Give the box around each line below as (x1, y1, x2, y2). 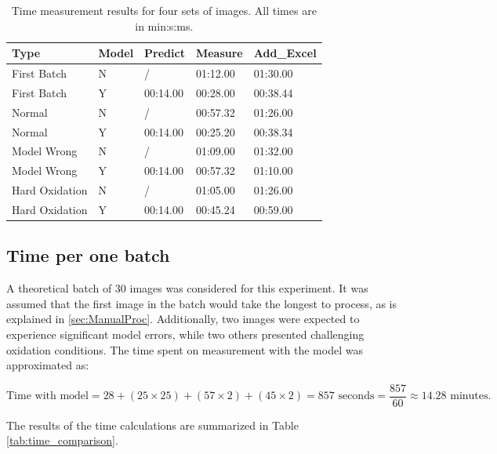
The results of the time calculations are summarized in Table (6, 416, 299, 433)
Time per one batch (6, 243, 170, 267)
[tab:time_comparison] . (6, 432, 118, 449)
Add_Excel (253, 45, 317, 61)
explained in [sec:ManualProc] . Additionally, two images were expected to (6, 311, 360, 327)
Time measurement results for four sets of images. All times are (11, 2, 317, 18)
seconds (338, 390, 375, 402)
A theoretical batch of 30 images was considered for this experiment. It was (6, 280, 368, 296)
